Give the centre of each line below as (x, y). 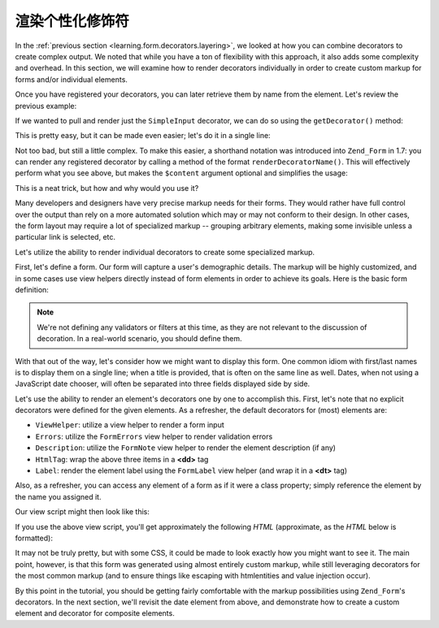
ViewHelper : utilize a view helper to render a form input (130, 425)
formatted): (34, 538)
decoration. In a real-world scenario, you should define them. (139, 339)
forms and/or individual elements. (71, 79)
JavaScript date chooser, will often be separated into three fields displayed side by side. (163, 384)
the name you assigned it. (58, 496)
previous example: (46, 106)
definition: (32, 289)
